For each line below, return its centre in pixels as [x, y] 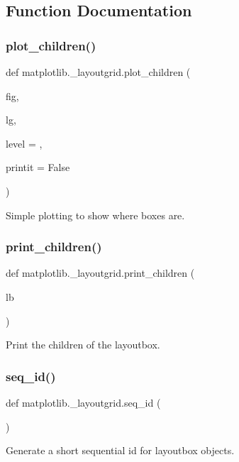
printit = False [38, 167]
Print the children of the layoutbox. [83, 345]
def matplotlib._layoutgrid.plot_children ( [98, 72]
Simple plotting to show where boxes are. [95, 215]
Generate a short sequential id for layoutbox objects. [120, 450]
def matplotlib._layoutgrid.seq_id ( [83, 402]
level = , [24, 143]
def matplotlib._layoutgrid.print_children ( [100, 273]
